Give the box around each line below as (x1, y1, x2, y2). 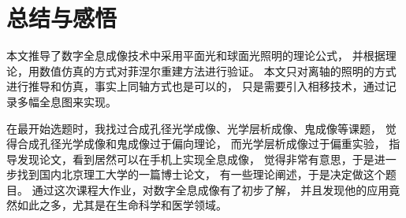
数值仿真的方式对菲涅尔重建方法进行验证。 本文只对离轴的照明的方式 (39, 62, 397, 79)
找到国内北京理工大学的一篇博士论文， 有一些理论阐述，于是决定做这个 (17, 166, 386, 183)
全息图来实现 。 (39, 93, 117, 109)
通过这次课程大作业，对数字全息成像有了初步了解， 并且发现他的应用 (32, 181, 389, 198)
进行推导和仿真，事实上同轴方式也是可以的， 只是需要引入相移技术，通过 (6, 78, 386, 94)
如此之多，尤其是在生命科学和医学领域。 (17, 197, 227, 213)
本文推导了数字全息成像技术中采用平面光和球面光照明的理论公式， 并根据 (6, 47, 386, 64)
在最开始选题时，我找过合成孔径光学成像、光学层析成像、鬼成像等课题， (6, 120, 382, 136)
